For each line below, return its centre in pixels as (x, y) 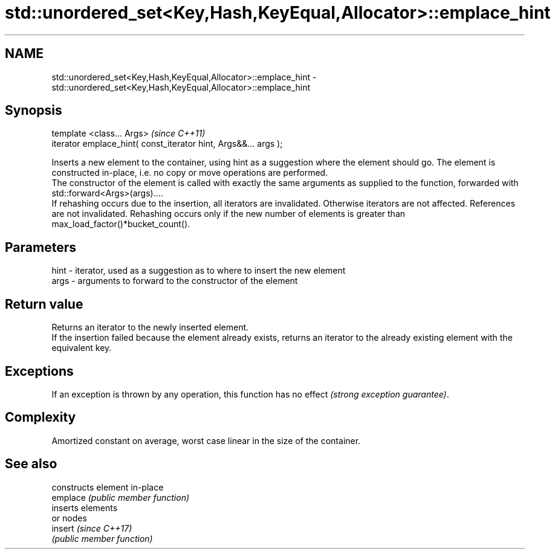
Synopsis (34, 111)
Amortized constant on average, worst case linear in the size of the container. (206, 440)
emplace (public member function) (121, 497)
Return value (44, 304)
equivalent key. (82, 348)
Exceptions (39, 371)
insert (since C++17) (92, 528)
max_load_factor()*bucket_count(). (121, 224)
